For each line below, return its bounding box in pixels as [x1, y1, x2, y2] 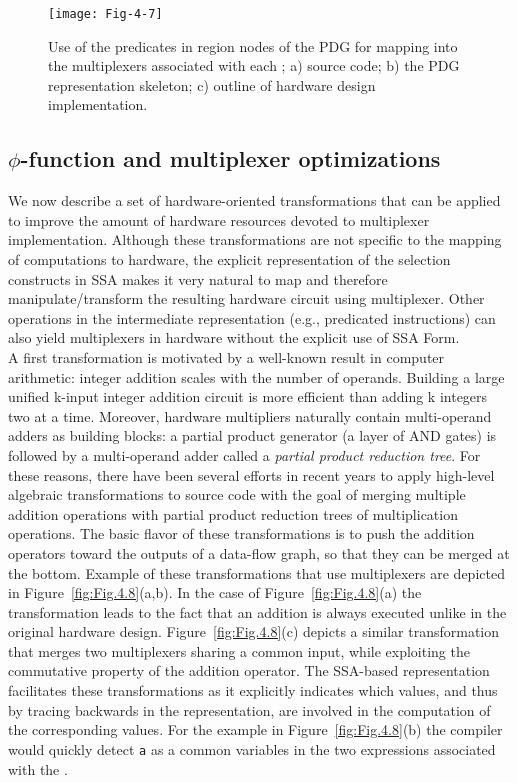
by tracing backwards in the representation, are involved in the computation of [8, 699, 491, 720]
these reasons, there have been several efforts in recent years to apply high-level [8, 464, 495, 485]
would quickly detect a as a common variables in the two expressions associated [8, 738, 496, 759]
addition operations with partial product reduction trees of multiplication [8, 503, 458, 524]
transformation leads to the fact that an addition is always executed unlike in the [8, 601, 507, 622]
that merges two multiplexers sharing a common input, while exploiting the [8, 640, 470, 661]
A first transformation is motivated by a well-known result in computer [8, 346, 445, 367]
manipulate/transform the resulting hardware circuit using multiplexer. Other [8, 288, 485, 309]
